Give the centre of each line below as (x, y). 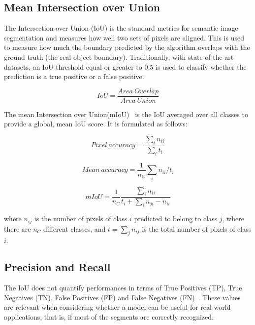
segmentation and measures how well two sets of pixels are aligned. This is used (124, 37)
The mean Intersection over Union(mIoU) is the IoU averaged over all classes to (126, 114)
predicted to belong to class (176, 219)
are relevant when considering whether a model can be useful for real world (117, 307)
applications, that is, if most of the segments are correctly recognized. (109, 316)
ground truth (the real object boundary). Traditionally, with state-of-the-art (119, 57)
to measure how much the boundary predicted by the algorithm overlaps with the (127, 47)
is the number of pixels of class (81, 219)
